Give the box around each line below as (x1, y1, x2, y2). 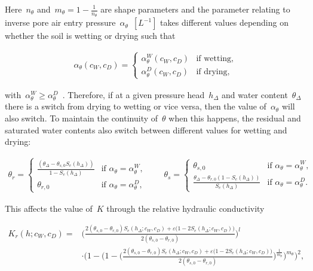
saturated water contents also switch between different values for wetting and (5, 123, 287, 136)
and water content (221, 88, 288, 101)
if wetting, (196, 54, 234, 63)
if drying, (196, 68, 230, 77)
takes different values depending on (160, 16, 289, 29)
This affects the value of (5, 202, 93, 214)
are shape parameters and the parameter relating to (100, 3, 290, 15)
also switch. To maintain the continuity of (5, 112, 158, 124)
